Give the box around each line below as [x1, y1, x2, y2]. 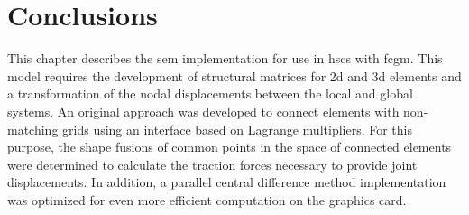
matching [7, 119, 59, 138]
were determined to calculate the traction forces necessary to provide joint [7, 154, 418, 173]
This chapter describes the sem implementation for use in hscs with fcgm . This [7, 49, 443, 68]
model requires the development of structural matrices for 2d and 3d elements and [7, 66, 462, 85]
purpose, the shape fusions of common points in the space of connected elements [7, 137, 452, 156]
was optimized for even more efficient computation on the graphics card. [7, 190, 407, 209]
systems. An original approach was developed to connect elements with [7, 101, 400, 120]
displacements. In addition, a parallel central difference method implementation [7, 173, 446, 192]
